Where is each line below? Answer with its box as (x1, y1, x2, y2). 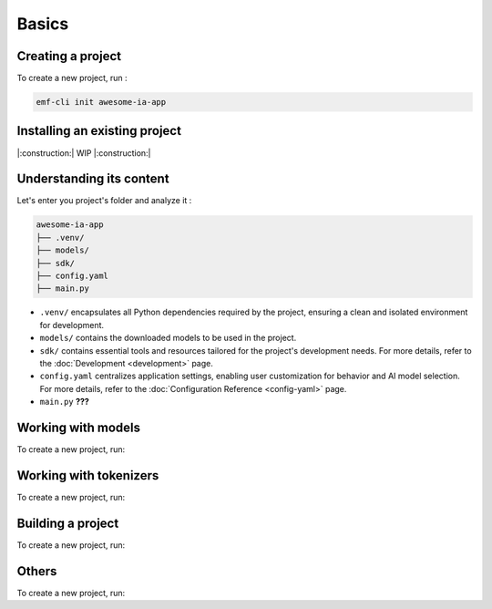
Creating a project (16, 48, 122, 64)
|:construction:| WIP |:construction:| (16, 147, 151, 159)
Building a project (16, 515, 119, 531)
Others (16, 563, 57, 579)
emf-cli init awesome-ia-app (36, 97, 167, 108)
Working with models (16, 419, 141, 435)
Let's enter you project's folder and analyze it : (16, 195, 192, 206)
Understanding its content (16, 171, 169, 187)
